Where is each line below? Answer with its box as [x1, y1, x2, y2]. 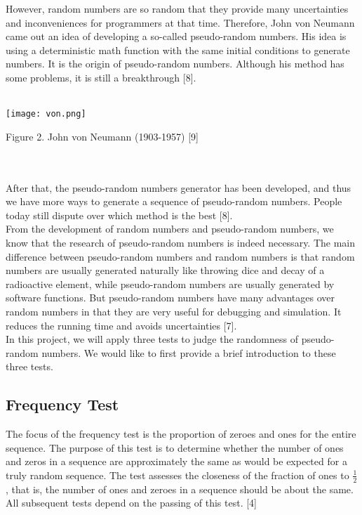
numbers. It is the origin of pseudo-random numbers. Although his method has [6, 56, 344, 71]
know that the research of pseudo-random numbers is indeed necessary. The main [6, 235, 356, 249]
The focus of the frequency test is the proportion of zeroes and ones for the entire [6, 426, 356, 441]
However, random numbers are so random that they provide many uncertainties [6, 1, 349, 15]
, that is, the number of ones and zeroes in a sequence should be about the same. [6, 481, 354, 496]
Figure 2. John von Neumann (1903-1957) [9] [6, 129, 199, 143]
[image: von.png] [6, 109, 86, 119]
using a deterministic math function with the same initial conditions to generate [6, 42, 350, 57]
